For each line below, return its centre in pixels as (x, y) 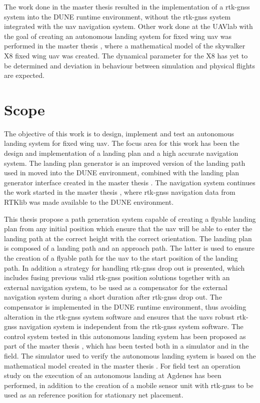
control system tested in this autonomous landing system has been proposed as (125, 336)
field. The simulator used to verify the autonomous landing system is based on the (130, 355)
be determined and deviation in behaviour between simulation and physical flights (130, 65)
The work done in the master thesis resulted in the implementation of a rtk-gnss (127, 6)
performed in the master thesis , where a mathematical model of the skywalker (125, 46)
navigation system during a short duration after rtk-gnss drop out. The (113, 297)
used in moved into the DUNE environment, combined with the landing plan (121, 173)
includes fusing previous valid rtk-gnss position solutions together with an (117, 277)
